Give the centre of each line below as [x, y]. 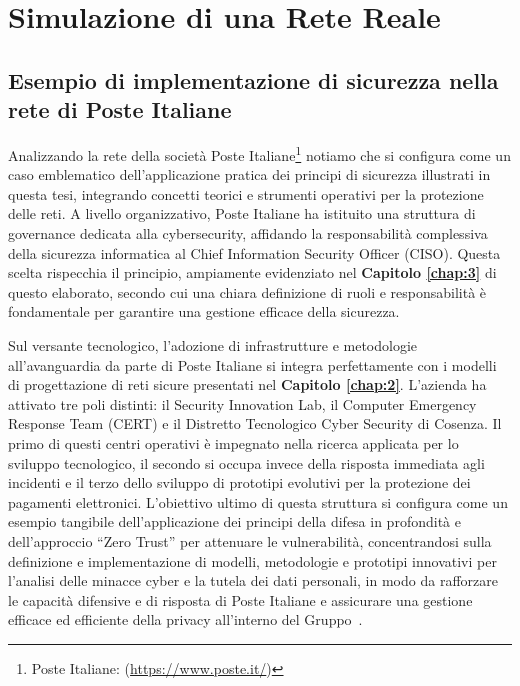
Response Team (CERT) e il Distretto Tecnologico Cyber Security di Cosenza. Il [255, 423]
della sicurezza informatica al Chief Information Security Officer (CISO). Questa [254, 252]
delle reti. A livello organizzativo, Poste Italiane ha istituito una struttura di [242, 213]
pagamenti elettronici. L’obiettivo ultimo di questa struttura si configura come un [258, 501]
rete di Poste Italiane [120, 109]
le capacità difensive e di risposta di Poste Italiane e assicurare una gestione [240, 599]
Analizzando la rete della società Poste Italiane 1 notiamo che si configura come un [259, 153]
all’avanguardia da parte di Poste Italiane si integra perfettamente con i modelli [252, 364]
